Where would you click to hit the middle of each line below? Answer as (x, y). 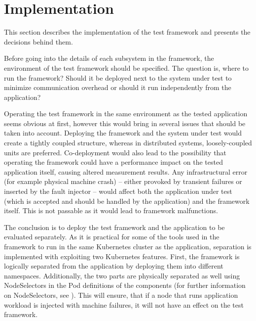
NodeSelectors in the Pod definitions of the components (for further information (125, 285)
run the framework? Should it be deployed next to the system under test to (118, 77)
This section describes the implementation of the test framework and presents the (127, 32)
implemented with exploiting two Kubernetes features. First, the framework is (122, 256)
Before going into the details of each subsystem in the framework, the (109, 58)
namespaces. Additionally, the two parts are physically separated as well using (122, 275)
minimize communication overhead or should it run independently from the (118, 87)
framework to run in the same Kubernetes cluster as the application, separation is (128, 246)
